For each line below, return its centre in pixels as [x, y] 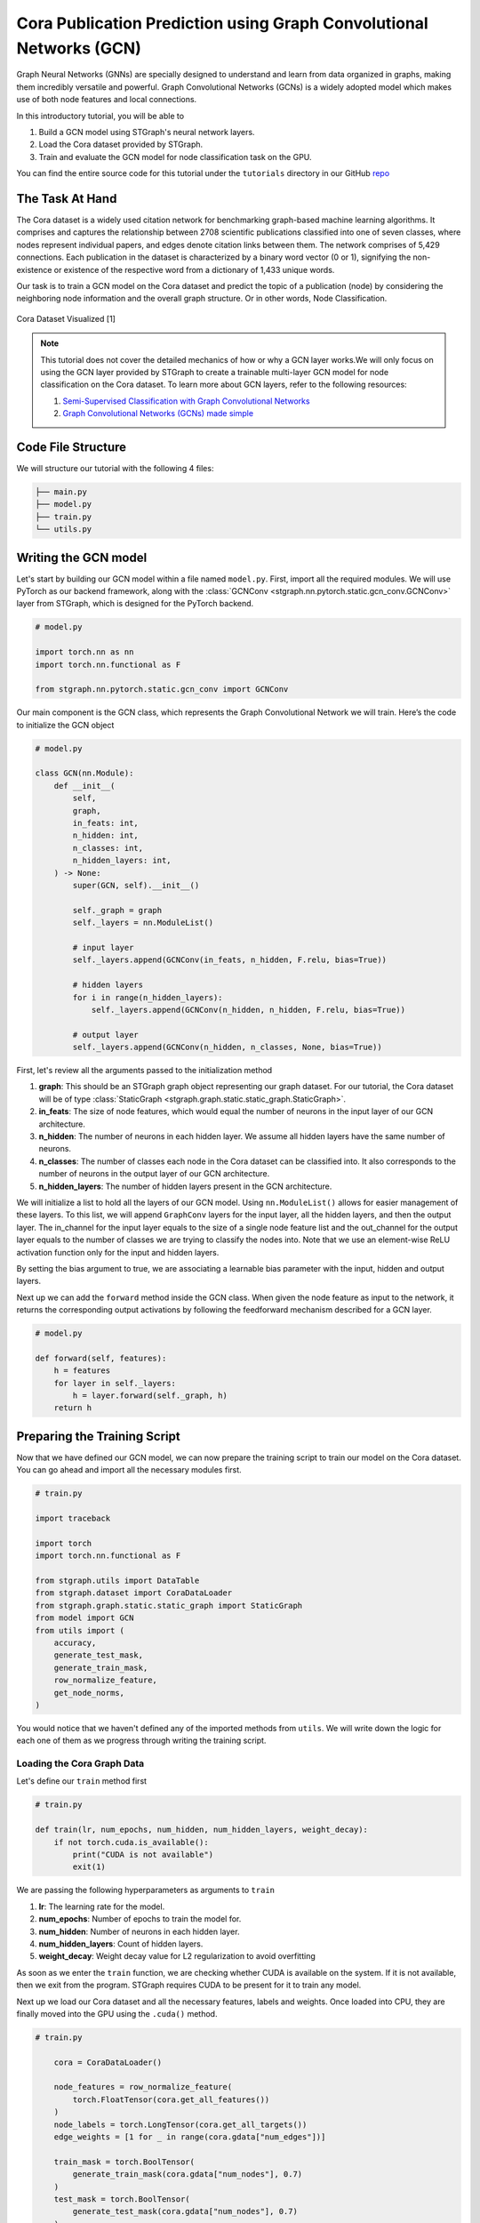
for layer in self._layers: [115, 1383]
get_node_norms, [89, 1693]
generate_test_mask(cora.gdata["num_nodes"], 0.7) [185, 2211]
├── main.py [61, 492]
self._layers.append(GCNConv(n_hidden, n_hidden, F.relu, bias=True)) [248, 1010]
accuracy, [75, 1642]
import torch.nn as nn [84, 652]
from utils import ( [80, 1630]
